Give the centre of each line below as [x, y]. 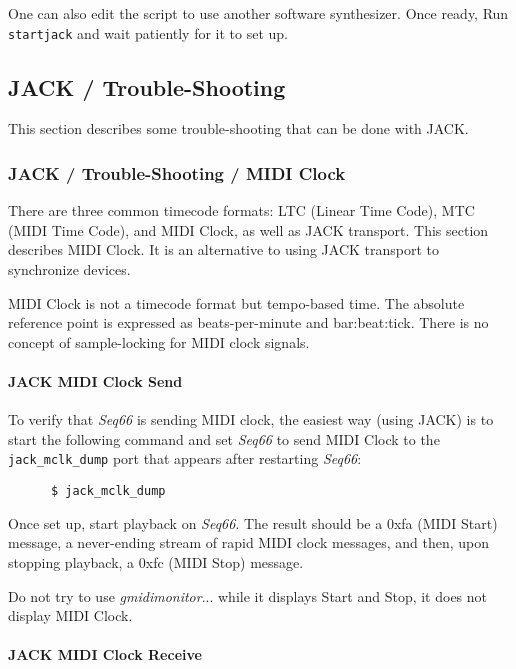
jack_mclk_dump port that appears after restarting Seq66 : [185, 458]
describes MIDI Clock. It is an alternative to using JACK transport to [224, 249]
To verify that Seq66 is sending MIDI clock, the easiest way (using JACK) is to [251, 419]
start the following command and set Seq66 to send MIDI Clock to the [224, 438]
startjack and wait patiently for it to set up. [148, 32]
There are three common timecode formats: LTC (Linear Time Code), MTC [241, 210]
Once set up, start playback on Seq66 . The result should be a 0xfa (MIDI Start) [253, 522]
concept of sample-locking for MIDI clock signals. [159, 341]
